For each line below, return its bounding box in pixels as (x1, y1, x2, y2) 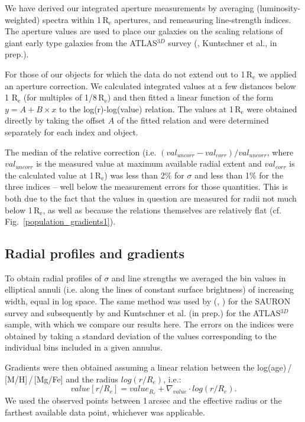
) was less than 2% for (104, 168, 184, 181)
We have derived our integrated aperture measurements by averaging (5, 2, 254, 14)
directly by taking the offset (5, 114, 106, 126)
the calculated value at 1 (5, 168, 94, 181)
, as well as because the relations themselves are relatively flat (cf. (43, 203, 281, 216)
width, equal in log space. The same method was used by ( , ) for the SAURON (5, 295, 291, 307)
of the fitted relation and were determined (116, 114, 269, 126)
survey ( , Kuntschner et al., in (168, 36, 277, 48)
